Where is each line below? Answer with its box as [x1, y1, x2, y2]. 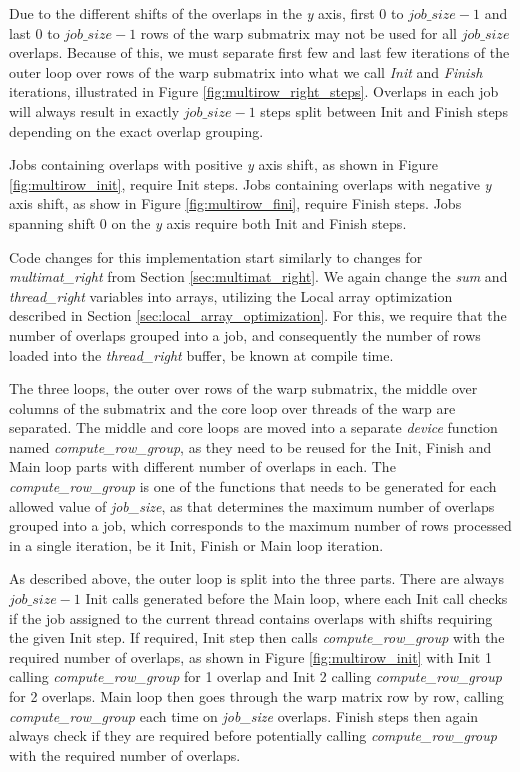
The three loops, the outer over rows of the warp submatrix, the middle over [9, 378, 478, 399]
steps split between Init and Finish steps [260, 100, 508, 121]
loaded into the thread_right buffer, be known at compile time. [9, 344, 394, 365]
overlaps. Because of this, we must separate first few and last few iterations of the [9, 42, 510, 63]
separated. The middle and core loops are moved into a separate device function [9, 417, 498, 438]
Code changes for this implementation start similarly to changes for [9, 246, 423, 267]
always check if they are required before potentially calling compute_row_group [9, 725, 497, 746]
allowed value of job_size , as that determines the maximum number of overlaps [9, 495, 495, 516]
